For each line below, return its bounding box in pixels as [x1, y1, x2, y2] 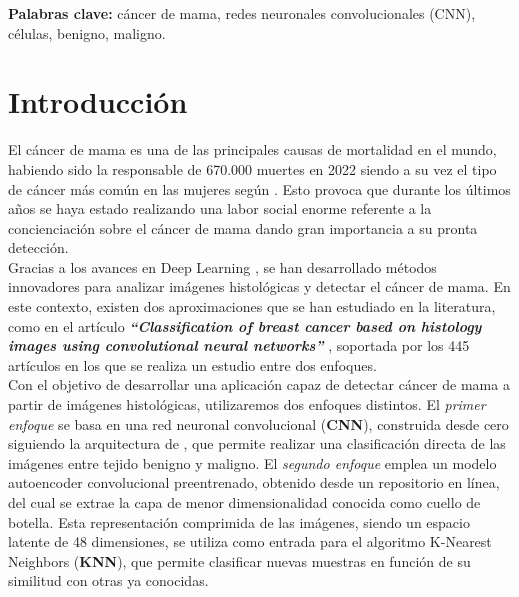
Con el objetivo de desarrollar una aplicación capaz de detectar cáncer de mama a [8, 374, 510, 395]
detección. [8, 237, 69, 258]
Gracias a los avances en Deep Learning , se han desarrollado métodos [8, 256, 437, 277]
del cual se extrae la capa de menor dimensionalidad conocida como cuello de [8, 492, 481, 512]
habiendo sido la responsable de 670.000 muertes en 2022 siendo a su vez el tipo [8, 158, 497, 179]
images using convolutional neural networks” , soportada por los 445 [8, 335, 470, 356]
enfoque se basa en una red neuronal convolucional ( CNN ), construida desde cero [8, 413, 509, 434]
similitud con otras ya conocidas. [8, 570, 209, 591]
